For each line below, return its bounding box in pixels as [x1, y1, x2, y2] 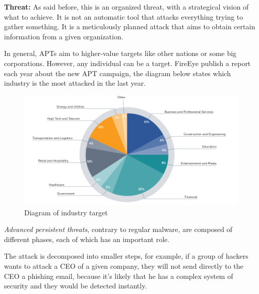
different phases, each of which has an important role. [4, 233, 170, 244]
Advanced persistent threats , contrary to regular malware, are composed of [4, 224, 233, 234]
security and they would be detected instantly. [4, 280, 147, 291]
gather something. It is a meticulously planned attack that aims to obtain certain [4, 21, 255, 32]
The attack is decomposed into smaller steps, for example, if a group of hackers [4, 251, 248, 261]
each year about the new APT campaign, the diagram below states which [4, 68, 231, 78]
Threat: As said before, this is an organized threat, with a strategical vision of [4, 2, 249, 12]
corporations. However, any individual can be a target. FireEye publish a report [4, 57, 251, 68]
